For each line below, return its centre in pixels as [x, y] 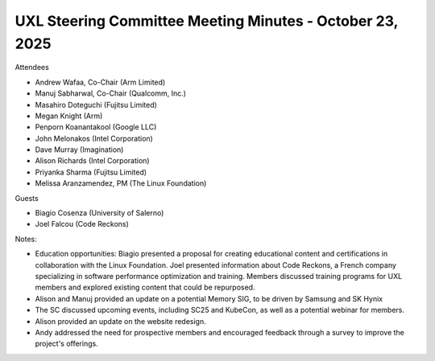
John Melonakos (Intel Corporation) [94, 138]
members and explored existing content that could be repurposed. [145, 287]
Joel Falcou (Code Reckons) [82, 224]
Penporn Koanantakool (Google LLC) [96, 127]
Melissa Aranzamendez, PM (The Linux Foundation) [121, 183]
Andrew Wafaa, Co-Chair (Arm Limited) [100, 82]
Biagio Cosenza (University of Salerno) [99, 213]
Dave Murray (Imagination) [79, 150]
